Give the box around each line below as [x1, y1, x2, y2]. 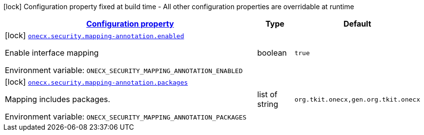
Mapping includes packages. [5, 94, 110, 104]
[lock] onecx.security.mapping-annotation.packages [5, 77, 188, 87]
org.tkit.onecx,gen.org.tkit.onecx [294, 95, 420, 103]
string [257, 99, 279, 109]
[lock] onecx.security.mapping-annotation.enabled [5, 30, 184, 40]
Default [343, 19, 371, 29]
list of [257, 90, 278, 99]
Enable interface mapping [5, 48, 99, 58]
